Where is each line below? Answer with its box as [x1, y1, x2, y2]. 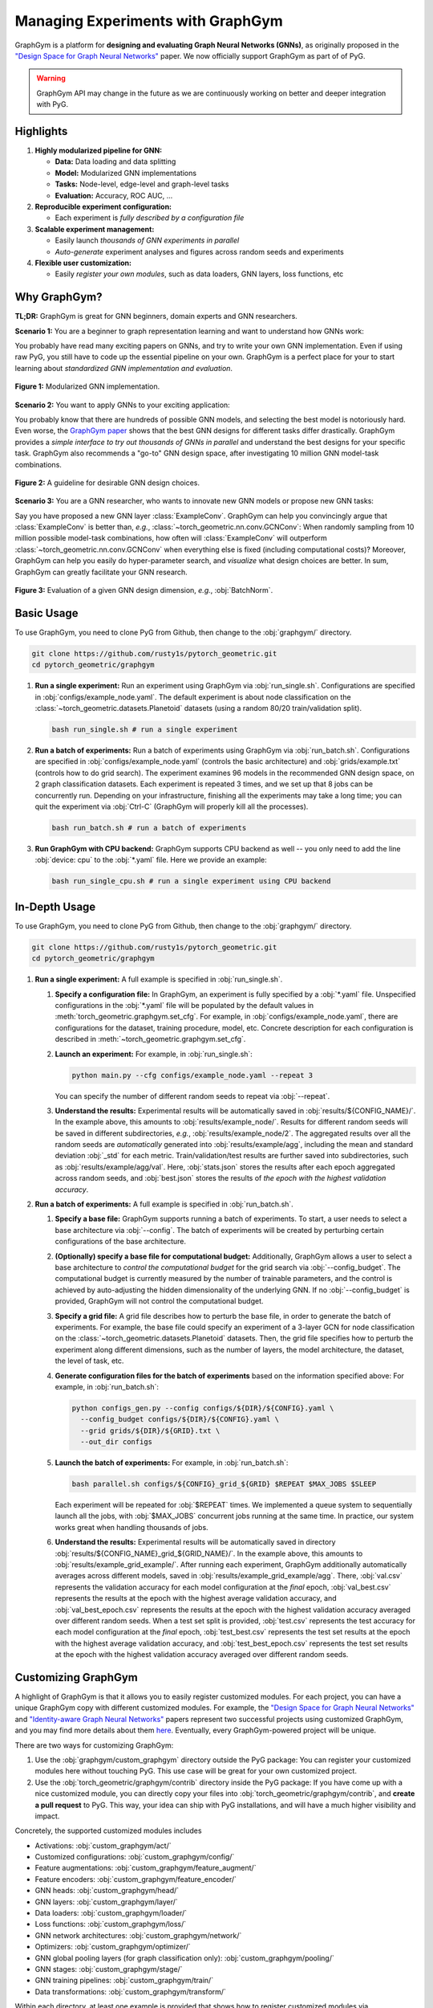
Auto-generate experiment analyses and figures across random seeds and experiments [55, 247, 344, 256]
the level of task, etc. [55, 1356, 124, 1365]
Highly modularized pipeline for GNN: [34, 145, 163, 156]
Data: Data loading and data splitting [55, 157, 176, 166]
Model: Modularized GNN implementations [55, 168, 196, 178]
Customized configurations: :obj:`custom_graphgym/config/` [34, 1852, 235, 1862]
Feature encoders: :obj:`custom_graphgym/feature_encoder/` [34, 1874, 237, 1884]
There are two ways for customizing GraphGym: [14, 1740, 174, 1750]
